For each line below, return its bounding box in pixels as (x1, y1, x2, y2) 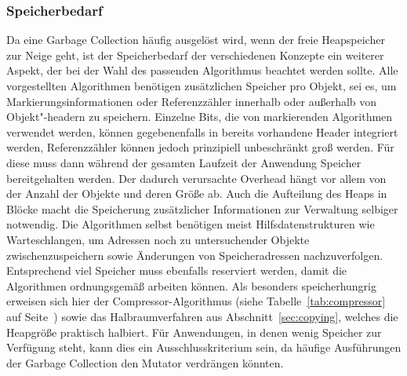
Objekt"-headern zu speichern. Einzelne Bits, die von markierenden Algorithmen (6, 108, 393, 125)
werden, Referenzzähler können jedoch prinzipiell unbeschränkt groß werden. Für (6, 139, 394, 155)
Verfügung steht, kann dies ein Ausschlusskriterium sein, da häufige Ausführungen (6, 339, 402, 356)
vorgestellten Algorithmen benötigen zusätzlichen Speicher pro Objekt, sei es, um (6, 78, 397, 93)
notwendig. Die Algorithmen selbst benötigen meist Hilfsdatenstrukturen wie (6, 216, 375, 232)
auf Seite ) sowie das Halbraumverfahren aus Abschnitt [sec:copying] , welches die (6, 308, 398, 324)
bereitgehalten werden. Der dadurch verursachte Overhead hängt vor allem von (6, 170, 387, 186)
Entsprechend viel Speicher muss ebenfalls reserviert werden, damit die (6, 262, 347, 279)
